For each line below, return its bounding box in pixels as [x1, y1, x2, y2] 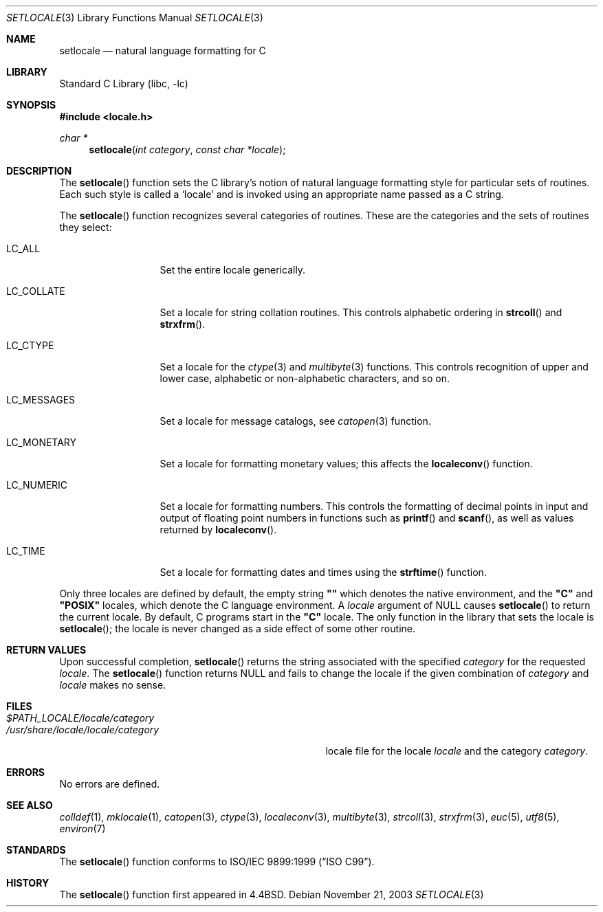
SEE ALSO [6, 799, 53, 811]
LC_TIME [6, 545, 45, 557]
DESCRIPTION [6, 165, 72, 177]
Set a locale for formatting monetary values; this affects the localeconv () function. [160, 458, 533, 469]
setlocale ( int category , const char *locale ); [89, 144, 286, 155]
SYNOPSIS [6, 99, 56, 111]
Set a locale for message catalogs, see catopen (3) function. [160, 415, 431, 427]
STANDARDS [6, 844, 66, 856]
